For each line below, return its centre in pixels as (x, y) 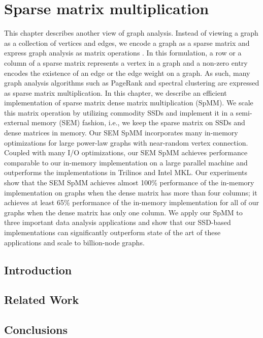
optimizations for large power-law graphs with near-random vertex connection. (126, 142)
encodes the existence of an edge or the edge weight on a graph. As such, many (127, 73)
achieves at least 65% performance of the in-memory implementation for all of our (131, 202)
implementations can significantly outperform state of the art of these (112, 232)
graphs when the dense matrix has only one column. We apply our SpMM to (123, 212)
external (17, 122)
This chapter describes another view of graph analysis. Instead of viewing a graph (131, 33)
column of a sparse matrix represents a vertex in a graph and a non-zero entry (126, 62)
